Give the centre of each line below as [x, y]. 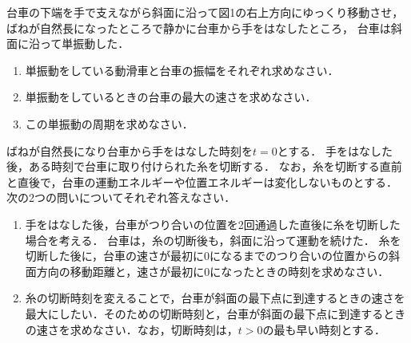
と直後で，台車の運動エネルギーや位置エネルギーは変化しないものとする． [202, 181]
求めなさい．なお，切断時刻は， [154, 329]
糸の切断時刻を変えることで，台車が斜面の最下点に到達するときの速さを [215, 298]
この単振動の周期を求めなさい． [109, 123]
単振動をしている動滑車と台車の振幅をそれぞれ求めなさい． [182, 70]
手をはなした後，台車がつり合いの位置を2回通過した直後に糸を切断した [213, 224]
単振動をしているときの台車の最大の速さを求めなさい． [171, 97]
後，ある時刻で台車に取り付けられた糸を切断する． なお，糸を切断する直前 [204, 166]
